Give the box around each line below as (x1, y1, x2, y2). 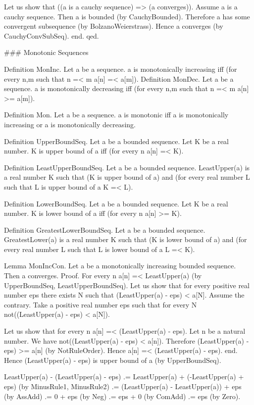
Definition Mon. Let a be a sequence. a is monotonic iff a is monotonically (4, 109, 229, 120)
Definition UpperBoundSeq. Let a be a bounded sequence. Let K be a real (4, 136, 229, 146)
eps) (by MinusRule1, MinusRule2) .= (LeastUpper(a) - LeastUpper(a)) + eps (4, 381, 242, 391)
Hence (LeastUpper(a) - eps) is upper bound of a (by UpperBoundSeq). (4, 354, 221, 365)
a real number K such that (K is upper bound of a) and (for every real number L (4, 172, 250, 182)
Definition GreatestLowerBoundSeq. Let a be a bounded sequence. (4, 224, 205, 235)
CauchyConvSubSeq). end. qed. (4, 30, 99, 41)
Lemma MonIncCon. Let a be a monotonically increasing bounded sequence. (4, 260, 236, 271)
